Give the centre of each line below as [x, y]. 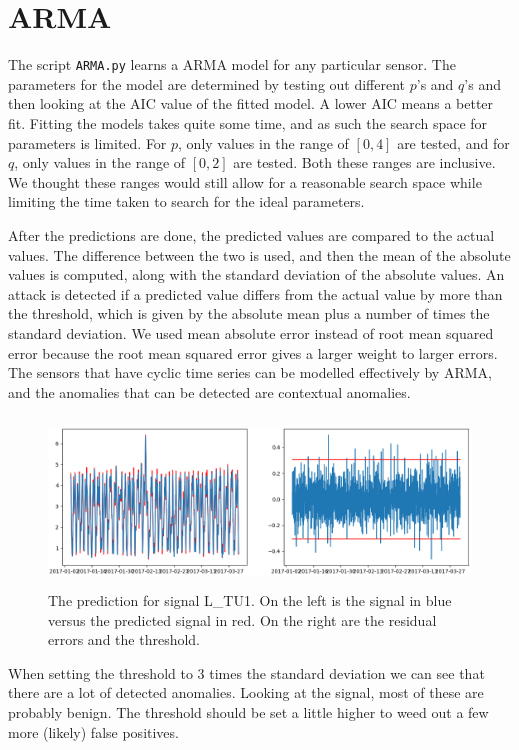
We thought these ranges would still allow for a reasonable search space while [245, 181]
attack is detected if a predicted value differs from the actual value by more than [255, 293]
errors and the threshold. [124, 639]
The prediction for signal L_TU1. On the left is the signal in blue [250, 599]
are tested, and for [453, 142]
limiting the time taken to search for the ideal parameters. [186, 201]
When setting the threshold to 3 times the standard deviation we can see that [246, 672]
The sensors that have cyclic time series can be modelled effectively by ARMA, [250, 372]
